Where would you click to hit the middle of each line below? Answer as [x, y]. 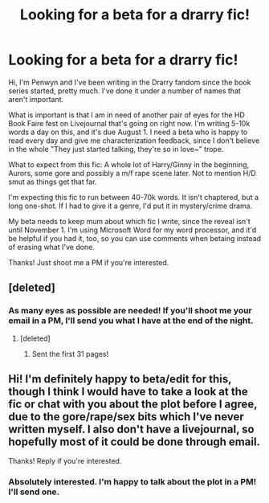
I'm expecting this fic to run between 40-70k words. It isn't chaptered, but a [134, 197]
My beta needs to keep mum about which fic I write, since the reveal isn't [129, 221]
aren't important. [36, 99]
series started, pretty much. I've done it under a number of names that [124, 91]
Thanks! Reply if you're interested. [65, 461]
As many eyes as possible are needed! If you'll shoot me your [130, 311]
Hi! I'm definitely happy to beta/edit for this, [120, 379]
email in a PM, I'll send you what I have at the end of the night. [131, 321]
